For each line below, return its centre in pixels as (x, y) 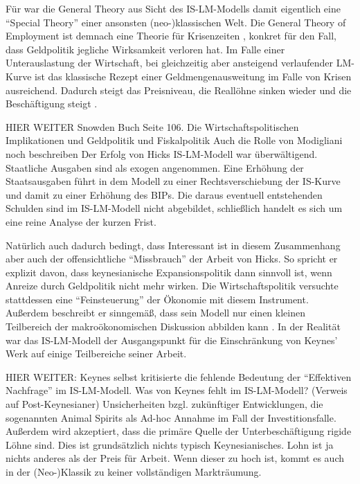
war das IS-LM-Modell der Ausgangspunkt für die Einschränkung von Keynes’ (172, 340)
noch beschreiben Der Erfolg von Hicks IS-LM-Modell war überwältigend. (162, 153)
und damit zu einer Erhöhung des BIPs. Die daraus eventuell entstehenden (164, 194)
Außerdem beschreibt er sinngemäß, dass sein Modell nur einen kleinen (155, 313)
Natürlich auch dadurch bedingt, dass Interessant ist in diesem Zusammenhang (173, 245)
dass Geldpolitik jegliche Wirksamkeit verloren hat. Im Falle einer (145, 49)
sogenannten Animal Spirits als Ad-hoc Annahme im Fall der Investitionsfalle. (171, 417)
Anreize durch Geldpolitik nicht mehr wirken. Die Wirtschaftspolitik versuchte (172, 286)
